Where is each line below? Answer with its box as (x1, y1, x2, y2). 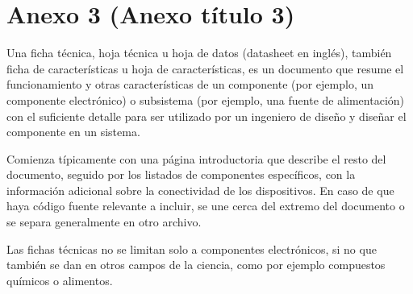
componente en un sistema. (6, 123, 140, 140)
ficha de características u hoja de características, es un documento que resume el (6, 60, 404, 77)
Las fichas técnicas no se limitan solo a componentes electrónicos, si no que (6, 240, 377, 257)
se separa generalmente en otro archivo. (6, 213, 202, 230)
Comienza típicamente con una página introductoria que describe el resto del (6, 150, 386, 167)
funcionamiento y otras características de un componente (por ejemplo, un (6, 76, 373, 93)
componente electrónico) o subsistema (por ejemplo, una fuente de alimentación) (6, 91, 405, 108)
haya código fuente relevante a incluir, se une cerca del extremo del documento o (6, 197, 405, 214)
